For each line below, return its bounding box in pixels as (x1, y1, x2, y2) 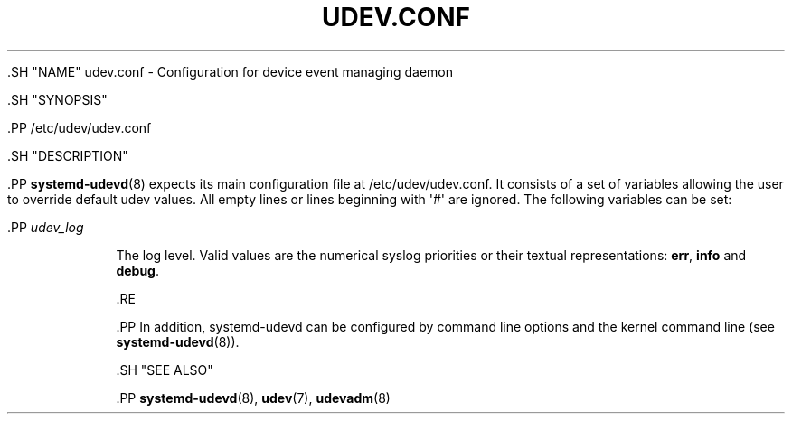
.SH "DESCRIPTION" (7, 147, 128, 164)
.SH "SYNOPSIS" (7, 91, 108, 108)
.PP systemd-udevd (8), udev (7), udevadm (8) (116, 389, 391, 406)
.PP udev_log (7, 219, 84, 235)
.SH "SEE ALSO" (116, 361, 213, 378)
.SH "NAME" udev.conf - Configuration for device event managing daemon (7, 63, 454, 80)
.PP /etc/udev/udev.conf (7, 119, 152, 136)
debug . (116, 262, 159, 278)
